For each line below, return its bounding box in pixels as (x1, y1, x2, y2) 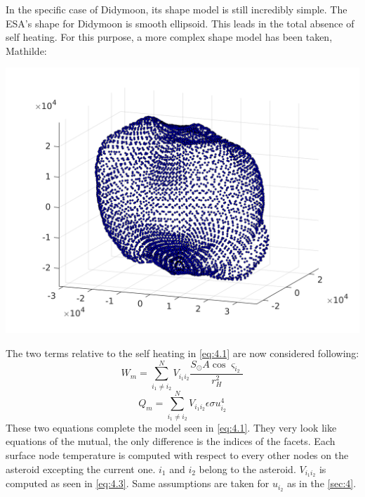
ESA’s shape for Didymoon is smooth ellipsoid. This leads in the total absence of (6, 15, 354, 30)
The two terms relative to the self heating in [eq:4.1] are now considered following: (6, 345, 359, 360)
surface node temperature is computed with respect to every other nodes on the (6, 448, 349, 462)
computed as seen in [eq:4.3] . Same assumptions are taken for (6, 476, 270, 491)
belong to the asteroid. (199, 461, 296, 476)
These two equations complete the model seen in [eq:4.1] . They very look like (6, 420, 337, 434)
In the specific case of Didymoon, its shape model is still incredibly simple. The (6, 2, 347, 16)
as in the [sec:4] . (286, 476, 357, 491)
